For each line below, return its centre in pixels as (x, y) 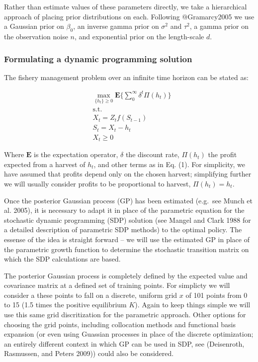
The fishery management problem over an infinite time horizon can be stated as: (126, 77)
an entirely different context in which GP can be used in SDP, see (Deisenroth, (124, 343)
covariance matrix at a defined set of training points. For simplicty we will (117, 285)
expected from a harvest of (45, 164)
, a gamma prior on (219, 26)
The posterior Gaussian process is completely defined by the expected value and (126, 275)
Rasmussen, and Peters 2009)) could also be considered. (89, 353)
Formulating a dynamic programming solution (98, 58)
